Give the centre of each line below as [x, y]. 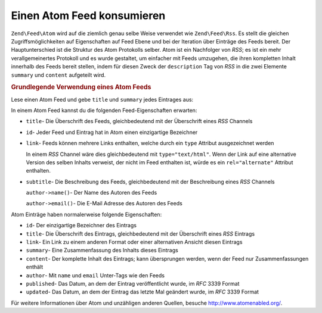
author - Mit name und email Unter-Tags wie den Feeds [95, 275]
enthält [35, 267]
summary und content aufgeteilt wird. [58, 75]
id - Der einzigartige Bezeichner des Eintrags [81, 226]
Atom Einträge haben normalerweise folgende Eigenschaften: [86, 214]
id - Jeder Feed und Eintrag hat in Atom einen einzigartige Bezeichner [112, 132]
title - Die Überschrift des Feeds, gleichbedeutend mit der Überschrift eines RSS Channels [139, 121]
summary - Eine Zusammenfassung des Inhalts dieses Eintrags [102, 251]
